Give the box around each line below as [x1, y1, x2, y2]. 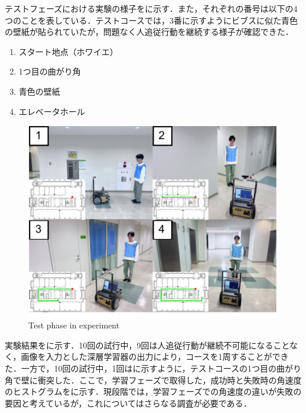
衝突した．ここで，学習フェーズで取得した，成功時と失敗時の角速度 [37, 373, 302, 386]
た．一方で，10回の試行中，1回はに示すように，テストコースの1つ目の [5, 362, 277, 375]
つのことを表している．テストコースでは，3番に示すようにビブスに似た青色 [5, 14, 298, 26]
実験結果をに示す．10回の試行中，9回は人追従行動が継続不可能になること [5, 338, 290, 351]
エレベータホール [18, 105, 85, 117]
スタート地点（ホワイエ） [18, 45, 118, 57]
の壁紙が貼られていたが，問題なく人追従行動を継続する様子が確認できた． [5, 25, 294, 38]
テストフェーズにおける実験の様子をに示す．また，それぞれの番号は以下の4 [5, 2, 298, 14]
